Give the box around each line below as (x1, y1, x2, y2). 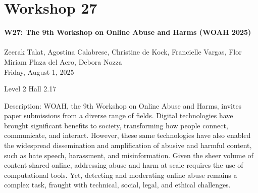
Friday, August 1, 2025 (4, 66, 74, 77)
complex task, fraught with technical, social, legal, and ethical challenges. (4, 179, 231, 190)
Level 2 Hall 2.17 (4, 83, 57, 94)
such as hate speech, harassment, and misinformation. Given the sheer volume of (4, 150, 253, 160)
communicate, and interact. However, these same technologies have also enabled (4, 130, 251, 140)
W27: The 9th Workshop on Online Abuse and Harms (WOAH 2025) (4, 27, 251, 37)
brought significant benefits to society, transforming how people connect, (4, 120, 228, 130)
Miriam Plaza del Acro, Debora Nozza (4, 56, 122, 67)
